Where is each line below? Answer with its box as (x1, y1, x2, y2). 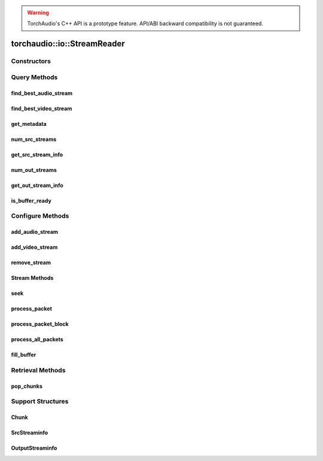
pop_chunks (11, 382, 43, 390)
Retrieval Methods (11, 366, 66, 374)
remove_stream (11, 259, 51, 266)
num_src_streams (11, 135, 57, 143)
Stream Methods (11, 275, 54, 282)
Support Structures (11, 397, 69, 406)
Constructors (11, 57, 51, 65)
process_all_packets (11, 336, 64, 343)
